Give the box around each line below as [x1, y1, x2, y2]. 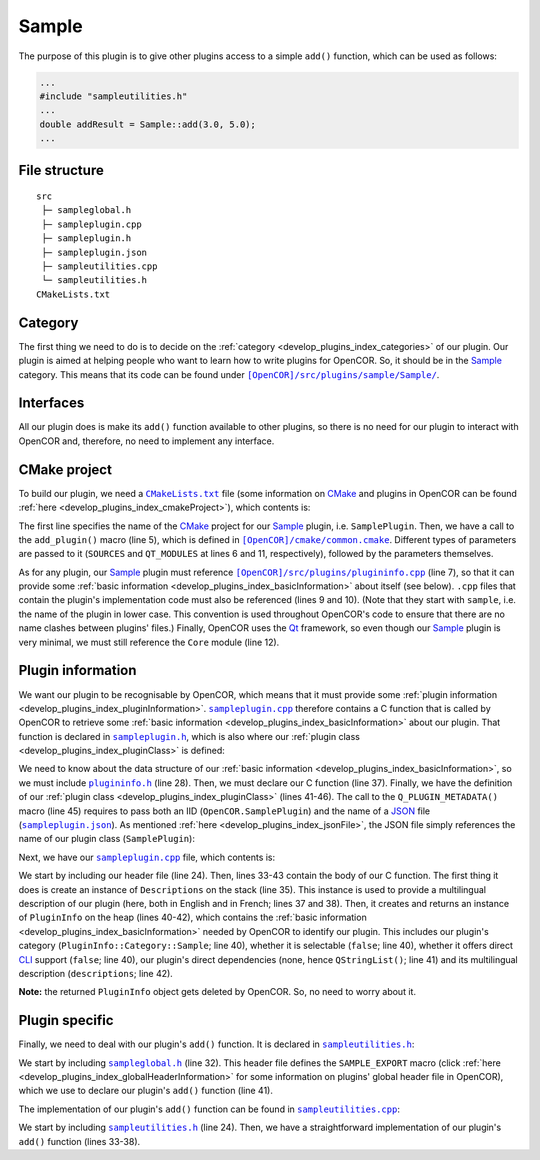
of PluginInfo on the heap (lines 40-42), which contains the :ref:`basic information [18, 911, 367, 924]
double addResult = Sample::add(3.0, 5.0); [39, 118, 257, 130]
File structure [18, 161, 104, 179]
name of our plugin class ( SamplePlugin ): [18, 833, 195, 845]
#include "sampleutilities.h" [39, 90, 188, 102]
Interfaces [18, 395, 85, 412]
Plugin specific [18, 1012, 114, 1029]
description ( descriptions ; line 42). [18, 967, 174, 979]
